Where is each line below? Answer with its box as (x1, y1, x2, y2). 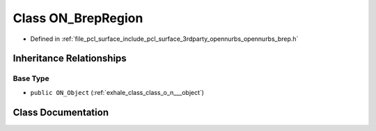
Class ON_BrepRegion (13, 10, 143, 26)
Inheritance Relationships (13, 53, 127, 64)
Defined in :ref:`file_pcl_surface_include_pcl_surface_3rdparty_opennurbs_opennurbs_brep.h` (30, 35, 299, 43)
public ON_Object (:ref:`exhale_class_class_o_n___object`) (30, 88, 205, 96)
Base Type (13, 73, 49, 83)
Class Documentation (13, 106, 109, 118)
